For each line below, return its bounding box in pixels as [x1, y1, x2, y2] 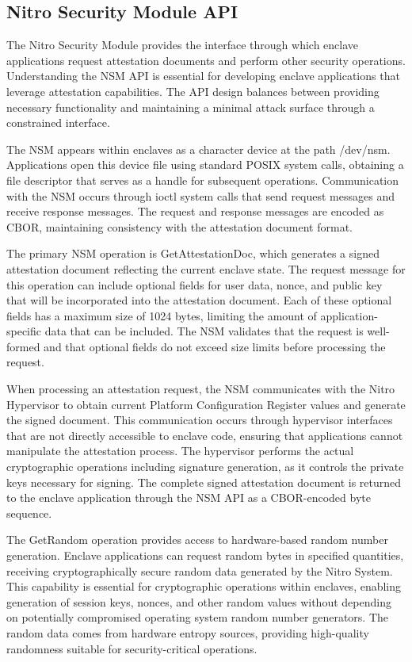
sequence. [6, 504, 52, 521]
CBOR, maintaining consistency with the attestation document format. [6, 218, 353, 235]
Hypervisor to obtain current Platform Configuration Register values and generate [6, 396, 406, 412]
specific [6, 323, 42, 339]
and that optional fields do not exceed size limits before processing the [44, 338, 386, 354]
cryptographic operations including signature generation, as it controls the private [6, 458, 404, 475]
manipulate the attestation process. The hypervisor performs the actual [6, 442, 354, 459]
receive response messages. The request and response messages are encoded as [6, 203, 384, 220]
